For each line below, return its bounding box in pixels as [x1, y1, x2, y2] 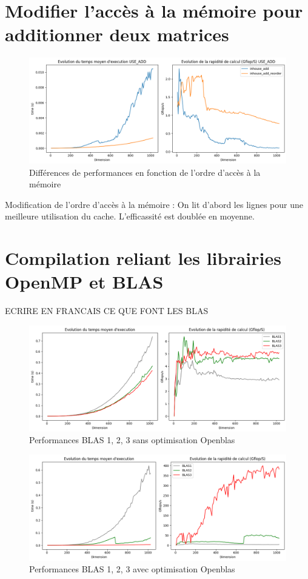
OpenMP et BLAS [5, 269, 164, 294]
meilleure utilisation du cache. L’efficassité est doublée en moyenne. [5, 210, 255, 223]
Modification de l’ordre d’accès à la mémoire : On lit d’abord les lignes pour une [5, 198, 303, 210]
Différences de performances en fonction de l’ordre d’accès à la [29, 166, 261, 178]
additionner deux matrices [5, 22, 229, 47]
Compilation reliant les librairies [5, 246, 281, 270]
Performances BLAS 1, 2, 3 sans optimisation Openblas [29, 433, 235, 446]
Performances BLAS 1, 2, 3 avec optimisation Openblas [29, 563, 235, 575]
